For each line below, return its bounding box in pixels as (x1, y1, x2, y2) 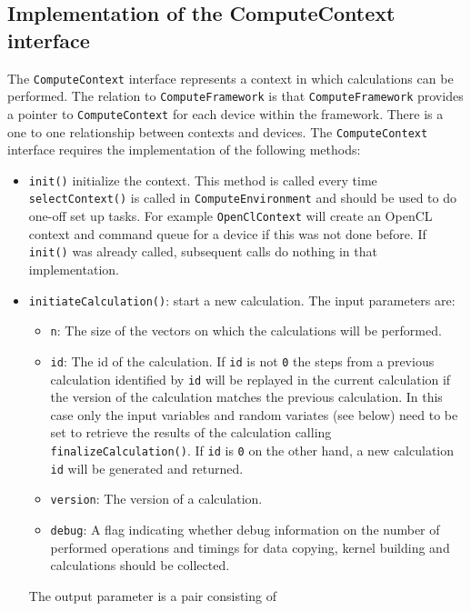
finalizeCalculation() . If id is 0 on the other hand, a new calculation (50, 441, 455, 460)
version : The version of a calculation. (50, 489, 263, 508)
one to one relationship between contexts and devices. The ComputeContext (7, 122, 428, 141)
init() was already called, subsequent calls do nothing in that (28, 242, 377, 261)
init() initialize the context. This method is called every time (28, 170, 377, 189)
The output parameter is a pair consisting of (28, 586, 276, 605)
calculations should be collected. (50, 556, 230, 575)
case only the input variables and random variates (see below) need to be (50, 405, 458, 424)
